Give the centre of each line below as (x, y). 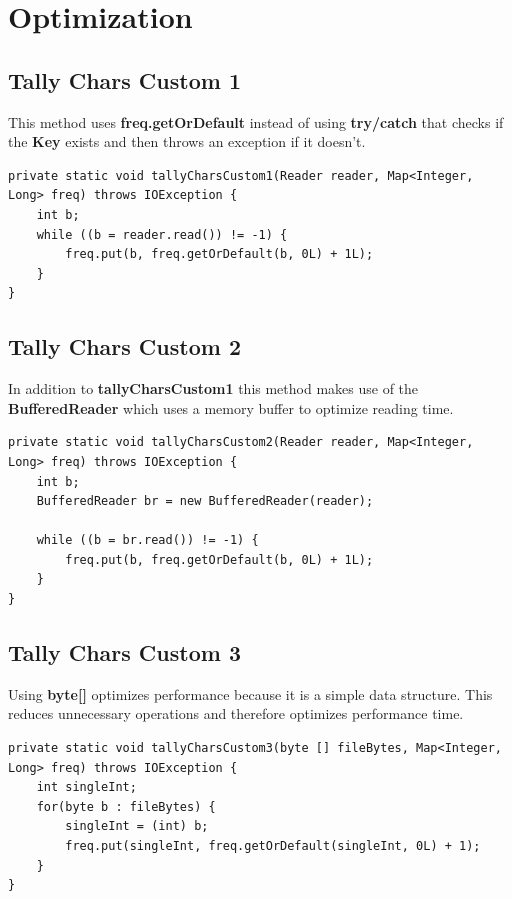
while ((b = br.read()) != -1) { (147, 540)
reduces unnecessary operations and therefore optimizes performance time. (236, 713)
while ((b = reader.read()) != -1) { (162, 234)
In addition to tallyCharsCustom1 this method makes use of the (213, 388)
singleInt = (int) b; (137, 826)
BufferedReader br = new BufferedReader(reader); (205, 501)
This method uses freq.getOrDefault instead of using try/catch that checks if (256, 121)
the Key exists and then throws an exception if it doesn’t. (187, 141)
